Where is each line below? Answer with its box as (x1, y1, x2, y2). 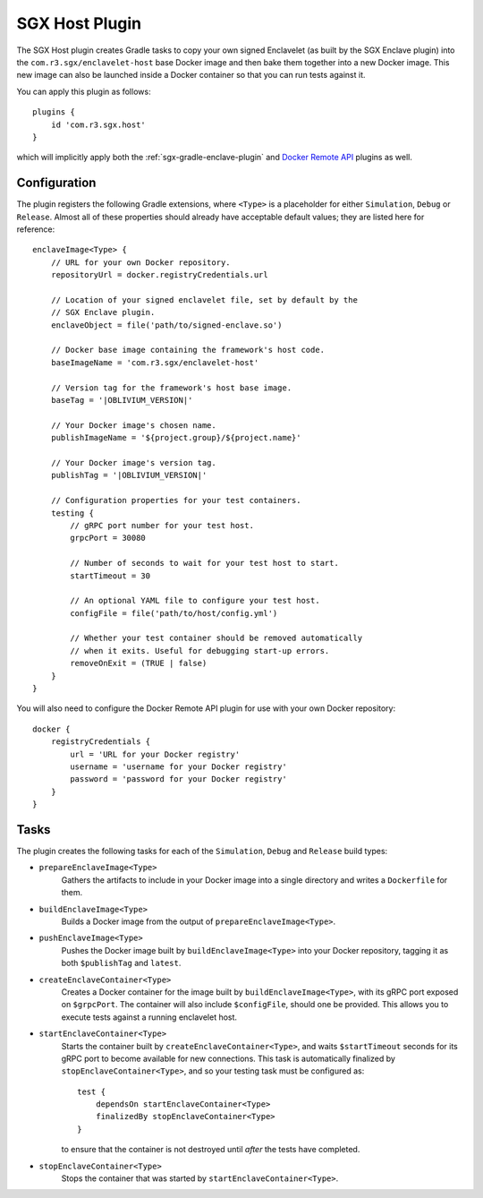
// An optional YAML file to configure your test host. (70, 595, 321, 606)
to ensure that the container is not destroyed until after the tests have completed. (61, 1144, 360, 1155)
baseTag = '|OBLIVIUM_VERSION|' (50, 395, 193, 406)
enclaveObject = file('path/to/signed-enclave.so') (50, 320, 283, 330)
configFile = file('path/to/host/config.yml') (70, 608, 278, 618)
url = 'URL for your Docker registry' (70, 749, 241, 759)
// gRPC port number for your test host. (70, 520, 255, 530)
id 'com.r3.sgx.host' (50, 119, 147, 130)
